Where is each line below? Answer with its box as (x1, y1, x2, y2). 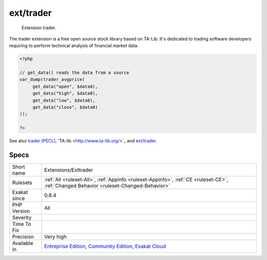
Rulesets (12, 179, 32, 186)
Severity (12, 214, 32, 221)
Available (12, 240, 34, 247)
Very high (44, 233, 67, 240)
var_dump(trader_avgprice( (19, 77, 85, 83)
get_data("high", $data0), (32, 90, 98, 96)
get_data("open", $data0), (32, 84, 98, 89)
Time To (12, 220, 32, 227)
